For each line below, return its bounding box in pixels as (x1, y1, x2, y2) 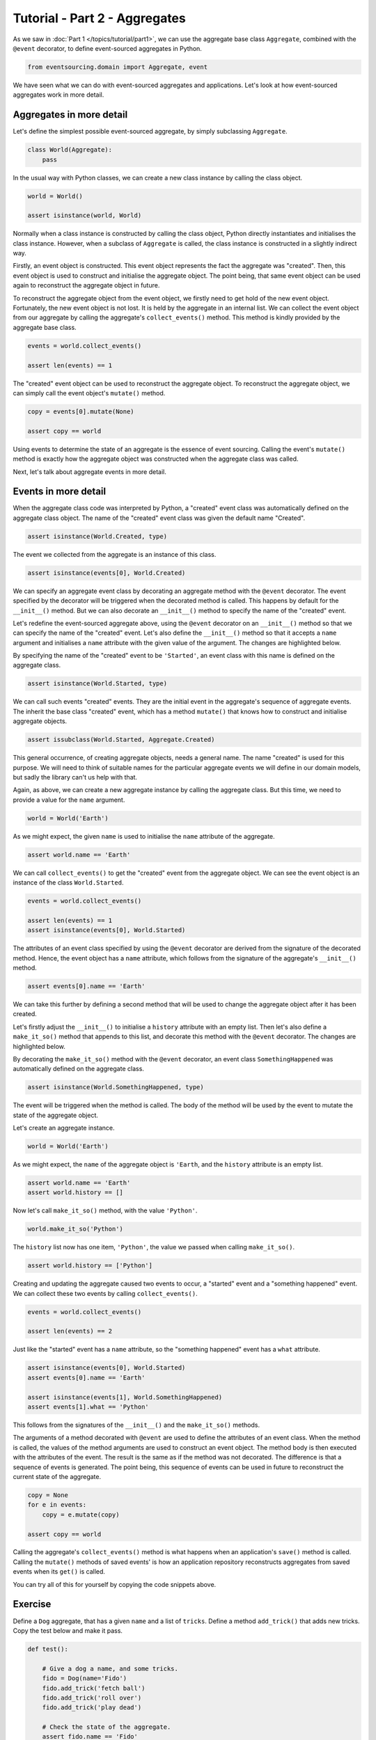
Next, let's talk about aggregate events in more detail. (13, 467, 167, 476)
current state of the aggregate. (13, 1472, 101, 1480)
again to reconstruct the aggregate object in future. (13, 281, 160, 290)
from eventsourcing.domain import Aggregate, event (27, 63, 208, 71)
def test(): (27, 1645, 69, 1653)
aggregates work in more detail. (13, 90, 104, 99)
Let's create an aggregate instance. (13, 1124, 115, 1132)
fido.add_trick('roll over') (42, 1693, 142, 1702)
